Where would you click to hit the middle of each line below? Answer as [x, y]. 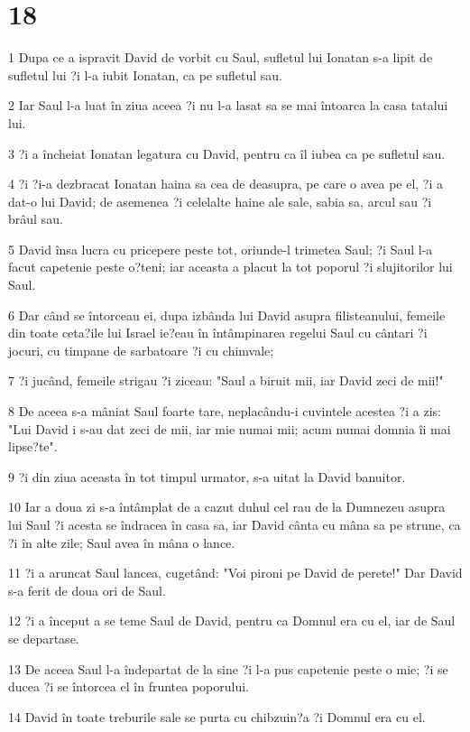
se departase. [44, 638]
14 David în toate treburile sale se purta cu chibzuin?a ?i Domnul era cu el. [217, 716]
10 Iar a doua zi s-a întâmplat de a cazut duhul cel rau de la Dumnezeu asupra [227, 507]
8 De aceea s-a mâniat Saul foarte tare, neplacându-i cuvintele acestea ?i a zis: [225, 411]
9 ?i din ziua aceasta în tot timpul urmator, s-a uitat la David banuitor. [207, 476]
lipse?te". [33, 446]
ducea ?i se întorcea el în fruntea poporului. [129, 686]
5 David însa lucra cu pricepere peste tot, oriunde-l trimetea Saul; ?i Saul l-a [221, 249]
